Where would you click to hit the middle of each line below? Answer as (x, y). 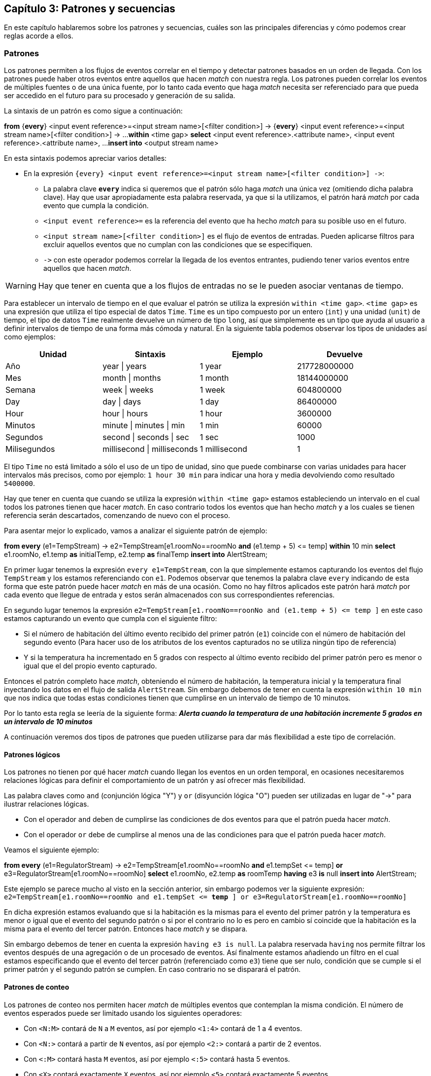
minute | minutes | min (144, 426)
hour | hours (125, 414)
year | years (125, 366)
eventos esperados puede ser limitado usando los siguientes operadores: (123, 1013)
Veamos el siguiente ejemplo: (51, 850)
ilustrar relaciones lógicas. (47, 804)
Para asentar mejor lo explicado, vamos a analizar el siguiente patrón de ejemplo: (136, 531)
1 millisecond (223, 449)
